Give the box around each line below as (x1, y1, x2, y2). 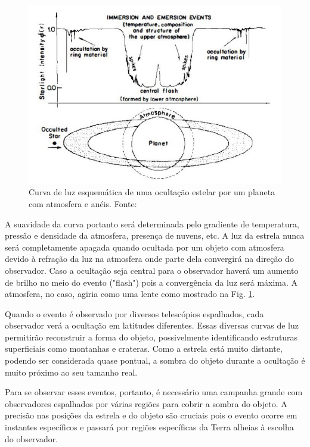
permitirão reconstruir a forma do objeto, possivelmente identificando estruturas (5, 330, 298, 343)
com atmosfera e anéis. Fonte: (29, 197, 137, 210)
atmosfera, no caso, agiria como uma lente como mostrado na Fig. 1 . (5, 287, 255, 300)
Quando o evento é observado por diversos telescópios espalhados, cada (5, 307, 264, 320)
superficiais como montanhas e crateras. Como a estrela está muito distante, (5, 342, 283, 355)
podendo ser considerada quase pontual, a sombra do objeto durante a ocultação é (5, 354, 305, 367)
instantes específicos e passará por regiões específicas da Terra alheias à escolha (5, 421, 294, 433)
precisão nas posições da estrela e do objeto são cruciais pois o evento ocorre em (5, 409, 297, 421)
